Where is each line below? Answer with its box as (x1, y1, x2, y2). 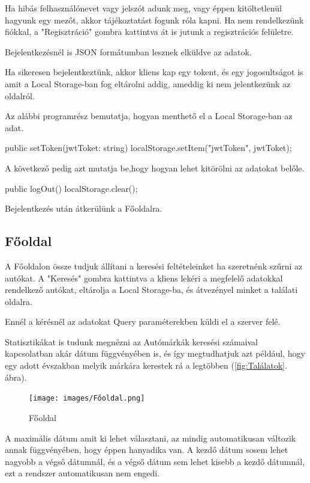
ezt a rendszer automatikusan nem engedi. (5, 467, 160, 479)
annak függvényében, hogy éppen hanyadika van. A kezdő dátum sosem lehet (5, 443, 288, 456)
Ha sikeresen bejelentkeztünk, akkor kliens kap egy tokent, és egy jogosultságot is (5, 66, 303, 78)
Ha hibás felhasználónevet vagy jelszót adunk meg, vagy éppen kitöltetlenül (5, 2, 282, 14)
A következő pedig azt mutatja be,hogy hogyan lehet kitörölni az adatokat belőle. (5, 161, 305, 174)
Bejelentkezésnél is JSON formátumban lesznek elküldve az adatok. (5, 45, 252, 58)
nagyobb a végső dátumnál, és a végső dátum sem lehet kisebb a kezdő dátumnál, (5, 455, 305, 467)
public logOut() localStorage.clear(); (5, 182, 138, 194)
